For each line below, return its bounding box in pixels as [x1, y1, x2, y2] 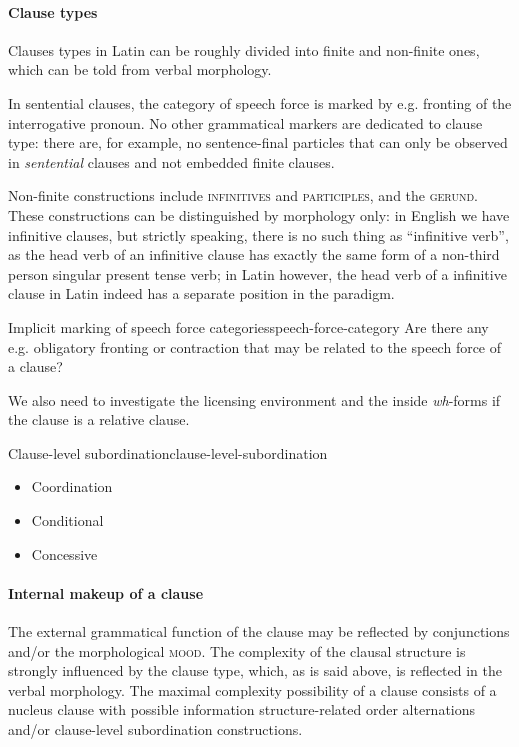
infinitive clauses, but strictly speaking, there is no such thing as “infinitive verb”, [8, 224, 509, 245]
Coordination [31, 476, 113, 497]
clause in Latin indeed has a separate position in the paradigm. [8, 283, 395, 304]
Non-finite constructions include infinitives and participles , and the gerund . [8, 185, 478, 206]
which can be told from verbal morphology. [8, 59, 272, 80]
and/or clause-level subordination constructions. [8, 719, 303, 740]
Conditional [31, 510, 104, 531]
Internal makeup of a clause [8, 582, 204, 603]
